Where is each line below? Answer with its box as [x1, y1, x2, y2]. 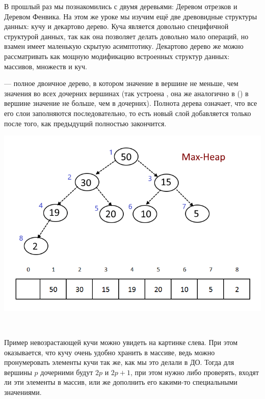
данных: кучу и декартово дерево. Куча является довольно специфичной [4, 21, 229, 32]
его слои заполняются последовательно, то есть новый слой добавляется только [4, 107, 251, 118]
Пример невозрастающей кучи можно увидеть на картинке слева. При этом [4, 337, 238, 347]
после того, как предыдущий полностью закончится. [4, 118, 167, 128]
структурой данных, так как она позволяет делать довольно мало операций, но [4, 31, 249, 41]
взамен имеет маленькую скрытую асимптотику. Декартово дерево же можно [4, 41, 244, 51]
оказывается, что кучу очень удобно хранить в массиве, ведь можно [4, 347, 215, 357]
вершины [4, 366, 32, 377]
